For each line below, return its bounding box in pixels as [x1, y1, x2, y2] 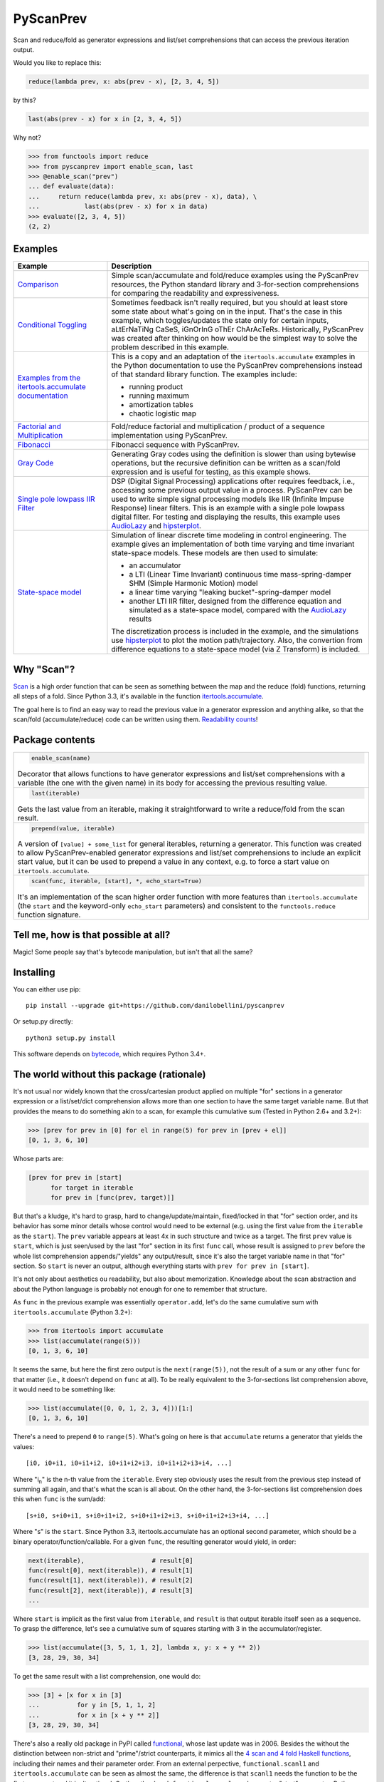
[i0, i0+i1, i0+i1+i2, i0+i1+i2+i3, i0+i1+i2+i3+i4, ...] [26, 1459, 233, 1468]
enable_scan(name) [31, 754, 91, 762]
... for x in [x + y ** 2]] [28, 1711, 160, 1719]
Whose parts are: [13, 1155, 64, 1163]
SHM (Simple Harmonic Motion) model [129, 578, 258, 588]
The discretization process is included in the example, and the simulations [111, 627, 359, 637]
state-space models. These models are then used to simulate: [111, 548, 319, 558]
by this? [13, 96, 36, 105]
